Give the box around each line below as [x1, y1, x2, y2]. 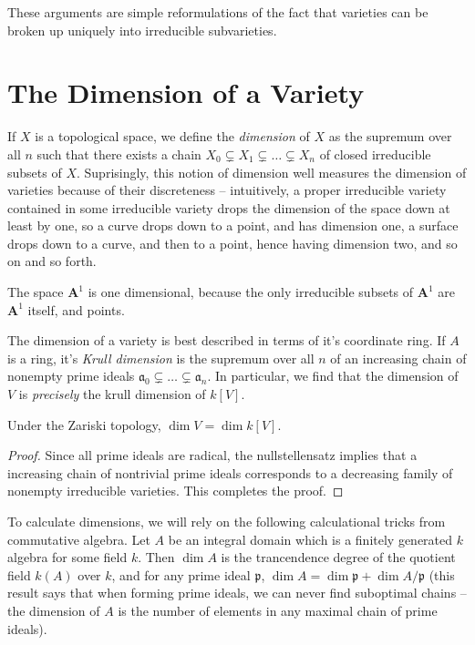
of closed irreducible [319, 144, 431, 163]
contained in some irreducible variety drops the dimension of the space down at [7, 198, 450, 217]
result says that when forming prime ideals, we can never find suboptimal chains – [7, 583, 467, 602]
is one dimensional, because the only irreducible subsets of [88, 282, 414, 302]
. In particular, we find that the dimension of [207, 366, 459, 385]
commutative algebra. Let [7, 529, 150, 548]
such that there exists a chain [36, 144, 201, 163]
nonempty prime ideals [7, 366, 135, 385]
